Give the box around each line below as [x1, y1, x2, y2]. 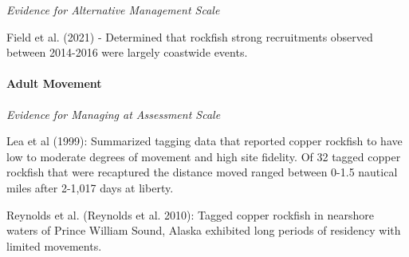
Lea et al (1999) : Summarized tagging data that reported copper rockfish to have [6, 132, 403, 149]
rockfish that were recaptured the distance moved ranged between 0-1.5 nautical [6, 164, 398, 180]
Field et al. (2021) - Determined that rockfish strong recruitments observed [6, 28, 373, 45]
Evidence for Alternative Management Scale [6, 2, 220, 18]
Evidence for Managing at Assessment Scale [6, 105, 221, 122]
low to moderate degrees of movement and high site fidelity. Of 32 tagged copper [6, 148, 401, 164]
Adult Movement [6, 75, 102, 92]
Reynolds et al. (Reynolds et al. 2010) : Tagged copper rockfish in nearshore [6, 206, 374, 223]
